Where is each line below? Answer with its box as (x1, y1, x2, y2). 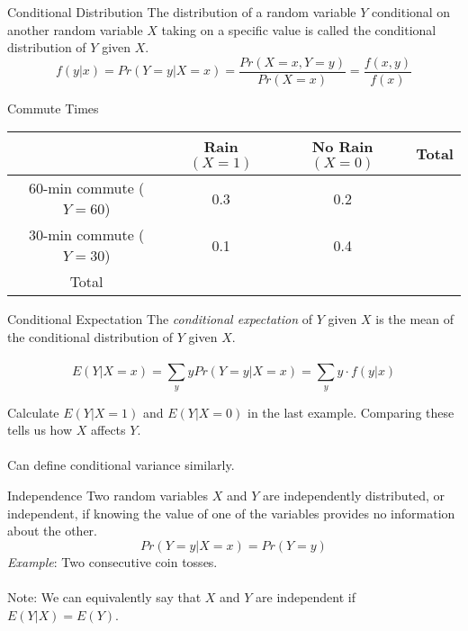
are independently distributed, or (262, 485, 445, 504)
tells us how (7, 420, 73, 439)
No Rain (311, 136, 373, 158)
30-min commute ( (28, 224, 145, 246)
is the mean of (375, 310, 454, 329)
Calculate (7, 402, 59, 421)
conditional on (372, 3, 451, 21)
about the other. (7, 521, 98, 540)
